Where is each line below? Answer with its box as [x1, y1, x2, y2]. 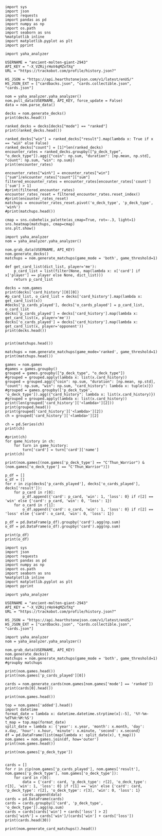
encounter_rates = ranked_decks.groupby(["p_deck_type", [5, 149, 123, 154]
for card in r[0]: [14, 775, 51, 780]
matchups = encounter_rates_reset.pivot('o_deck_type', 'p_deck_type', [5, 200, 153, 205]
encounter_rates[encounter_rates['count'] [64, 179, 151, 184]
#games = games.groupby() [5, 366, 57, 371]
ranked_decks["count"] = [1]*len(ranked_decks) [5, 145, 104, 150]
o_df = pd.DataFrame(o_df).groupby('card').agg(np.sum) [5, 524, 121, 529]
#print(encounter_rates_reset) [5, 196, 69, 201]
